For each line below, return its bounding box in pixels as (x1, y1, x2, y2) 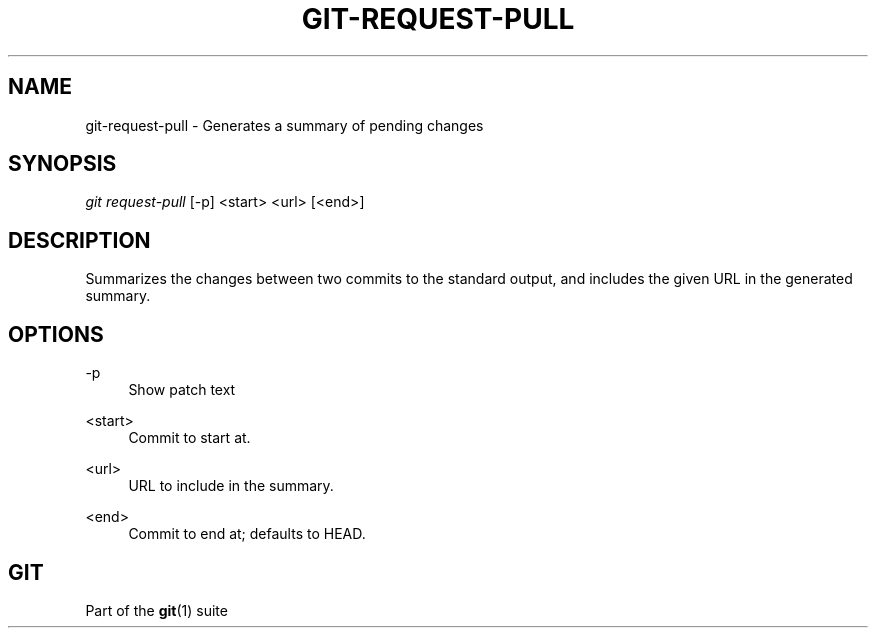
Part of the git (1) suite (85, 601, 228, 619)
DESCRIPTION (8, 227, 151, 253)
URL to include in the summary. (128, 477, 334, 495)
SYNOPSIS (8, 151, 117, 177)
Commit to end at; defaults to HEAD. (128, 525, 366, 543)
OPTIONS (8, 321, 104, 347)
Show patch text (128, 381, 236, 399)
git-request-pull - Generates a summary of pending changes (85, 116, 484, 134)
